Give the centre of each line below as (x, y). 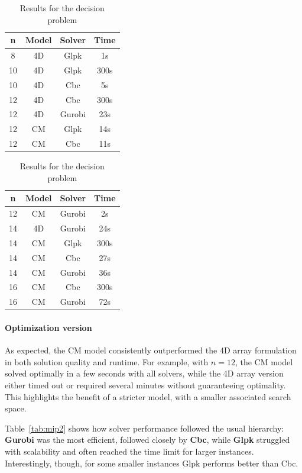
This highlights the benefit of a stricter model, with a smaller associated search (148, 396)
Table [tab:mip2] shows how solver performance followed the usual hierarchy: (144, 428)
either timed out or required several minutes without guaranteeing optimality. (145, 384)
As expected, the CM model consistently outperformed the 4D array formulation (151, 350)
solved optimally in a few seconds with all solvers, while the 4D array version (144, 373)
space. (16, 408)
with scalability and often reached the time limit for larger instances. (129, 451)
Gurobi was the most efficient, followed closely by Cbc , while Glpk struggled (147, 440)
